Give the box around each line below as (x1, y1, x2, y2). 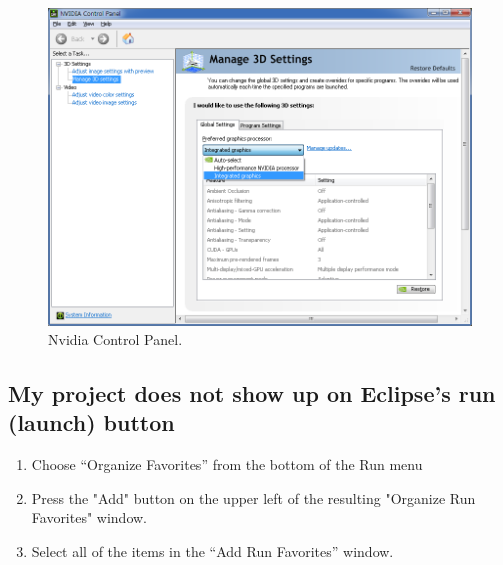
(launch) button (8, 407, 175, 438)
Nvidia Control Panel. (48, 329, 183, 350)
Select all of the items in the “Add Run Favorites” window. (31, 541, 394, 562)
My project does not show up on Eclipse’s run (8, 378, 496, 409)
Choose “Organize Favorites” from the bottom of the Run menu (31, 454, 423, 475)
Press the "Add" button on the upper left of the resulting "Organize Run (31, 487, 476, 508)
